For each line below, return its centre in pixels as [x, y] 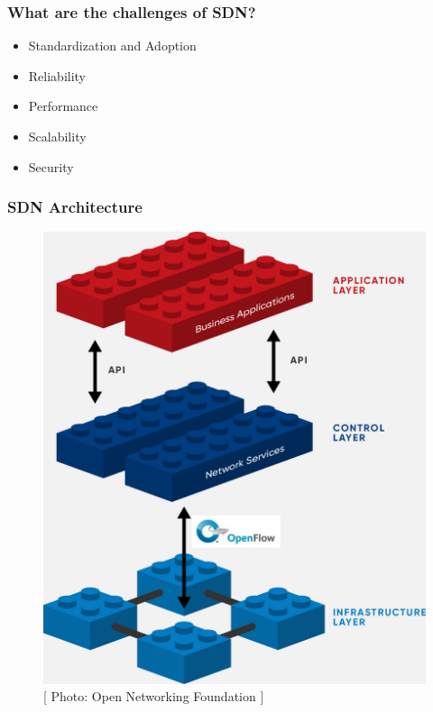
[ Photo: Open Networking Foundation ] [154, 696]
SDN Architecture [75, 207]
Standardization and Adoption [112, 46]
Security [51, 166]
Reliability [57, 75]
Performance [63, 106]
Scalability [57, 136]
